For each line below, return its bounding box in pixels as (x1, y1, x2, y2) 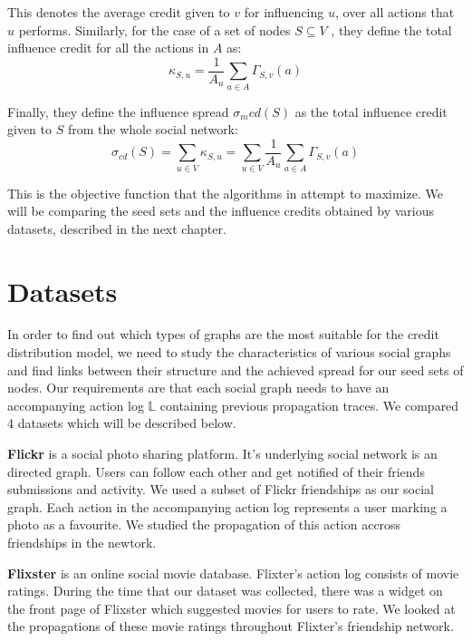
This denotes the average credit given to (7, 3, 230, 21)
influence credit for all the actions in (7, 38, 209, 57)
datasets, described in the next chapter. (7, 219, 226, 238)
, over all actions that (334, 3, 455, 21)
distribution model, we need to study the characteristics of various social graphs (7, 343, 451, 362)
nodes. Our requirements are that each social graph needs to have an (7, 378, 390, 397)
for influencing (244, 3, 324, 21)
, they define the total (331, 20, 452, 39)
